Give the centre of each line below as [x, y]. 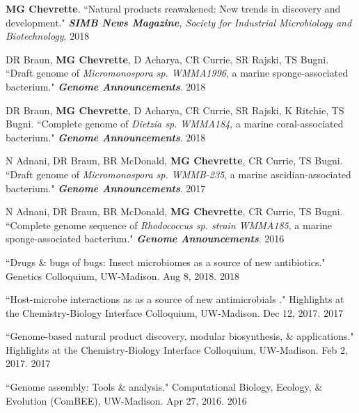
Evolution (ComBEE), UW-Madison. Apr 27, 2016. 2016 [126, 400]
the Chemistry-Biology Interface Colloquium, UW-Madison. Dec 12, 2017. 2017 [175, 312]
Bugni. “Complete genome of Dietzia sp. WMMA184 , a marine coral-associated [175, 124]
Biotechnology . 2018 [48, 36]
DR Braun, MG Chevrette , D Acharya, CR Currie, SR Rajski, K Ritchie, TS [175, 110]
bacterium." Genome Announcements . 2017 [106, 188]
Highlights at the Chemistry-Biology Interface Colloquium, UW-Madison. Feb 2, [177, 349]
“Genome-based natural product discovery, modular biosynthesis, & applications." [180, 336]
